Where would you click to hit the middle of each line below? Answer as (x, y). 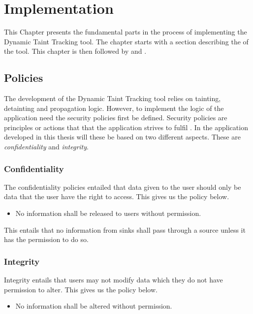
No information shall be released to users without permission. (108, 213)
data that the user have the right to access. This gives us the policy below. (117, 196)
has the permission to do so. (46, 239)
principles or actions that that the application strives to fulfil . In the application (126, 127)
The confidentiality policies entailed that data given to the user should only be (123, 187)
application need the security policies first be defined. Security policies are (116, 118)
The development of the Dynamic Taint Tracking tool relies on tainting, (112, 98)
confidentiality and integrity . (46, 147)
